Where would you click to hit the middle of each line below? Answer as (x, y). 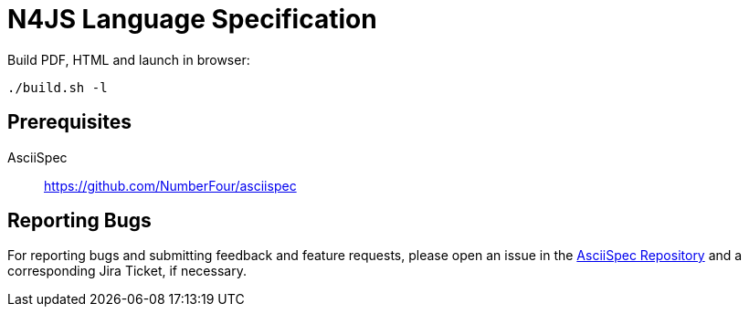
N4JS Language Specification (192, 19)
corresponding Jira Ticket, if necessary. (127, 271)
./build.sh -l (58, 87)
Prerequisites (69, 122)
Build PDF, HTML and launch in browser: (129, 59)
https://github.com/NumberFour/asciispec (170, 185)
